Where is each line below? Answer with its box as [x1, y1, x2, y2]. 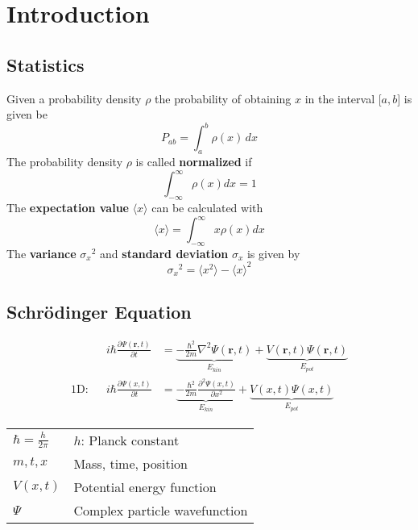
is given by [246, 244, 300, 261]
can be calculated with [151, 198, 263, 215]
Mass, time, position [73, 453, 188, 473]
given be [6, 106, 48, 123]
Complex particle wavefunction [73, 500, 248, 520]
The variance [6, 244, 77, 261]
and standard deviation [100, 244, 229, 261]
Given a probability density [6, 90, 142, 106]
